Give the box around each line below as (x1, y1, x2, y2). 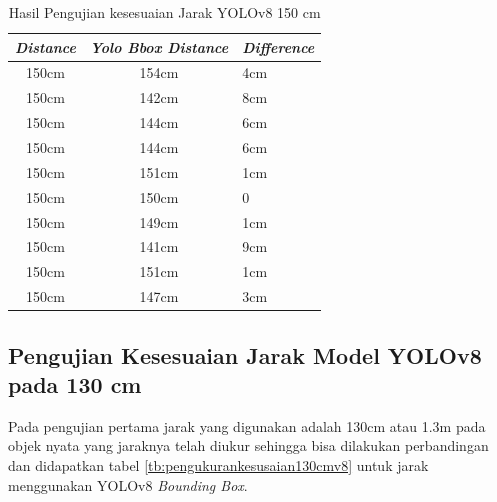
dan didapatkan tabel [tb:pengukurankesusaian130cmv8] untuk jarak (8, 454, 429, 475)
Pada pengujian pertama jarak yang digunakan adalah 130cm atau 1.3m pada (8, 415, 486, 436)
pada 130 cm (8, 368, 142, 399)
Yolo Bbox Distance (89, 36, 229, 57)
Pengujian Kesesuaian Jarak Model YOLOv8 (8, 339, 482, 370)
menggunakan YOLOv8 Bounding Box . (8, 474, 248, 495)
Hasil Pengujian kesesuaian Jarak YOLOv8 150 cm (8, 2, 321, 22)
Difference (242, 36, 315, 57)
